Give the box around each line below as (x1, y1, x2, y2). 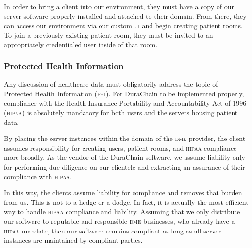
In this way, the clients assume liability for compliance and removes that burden (4, 187, 242, 198)
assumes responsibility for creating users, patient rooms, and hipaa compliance (4, 142, 237, 153)
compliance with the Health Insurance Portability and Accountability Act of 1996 (4, 98, 247, 108)
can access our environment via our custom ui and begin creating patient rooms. (4, 20, 243, 31)
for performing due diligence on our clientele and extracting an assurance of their (4, 161, 245, 171)
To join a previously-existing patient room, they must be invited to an (4, 30, 213, 40)
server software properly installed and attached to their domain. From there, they (4, 11, 247, 21)
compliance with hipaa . (4, 171, 72, 181)
